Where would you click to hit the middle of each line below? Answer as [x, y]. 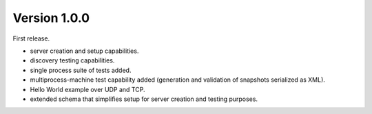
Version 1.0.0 [51, 18]
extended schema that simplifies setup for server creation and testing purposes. [144, 99]
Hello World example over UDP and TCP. [87, 89]
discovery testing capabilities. [72, 60]
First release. [31, 38]
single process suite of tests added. [81, 70]
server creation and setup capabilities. [84, 51]
